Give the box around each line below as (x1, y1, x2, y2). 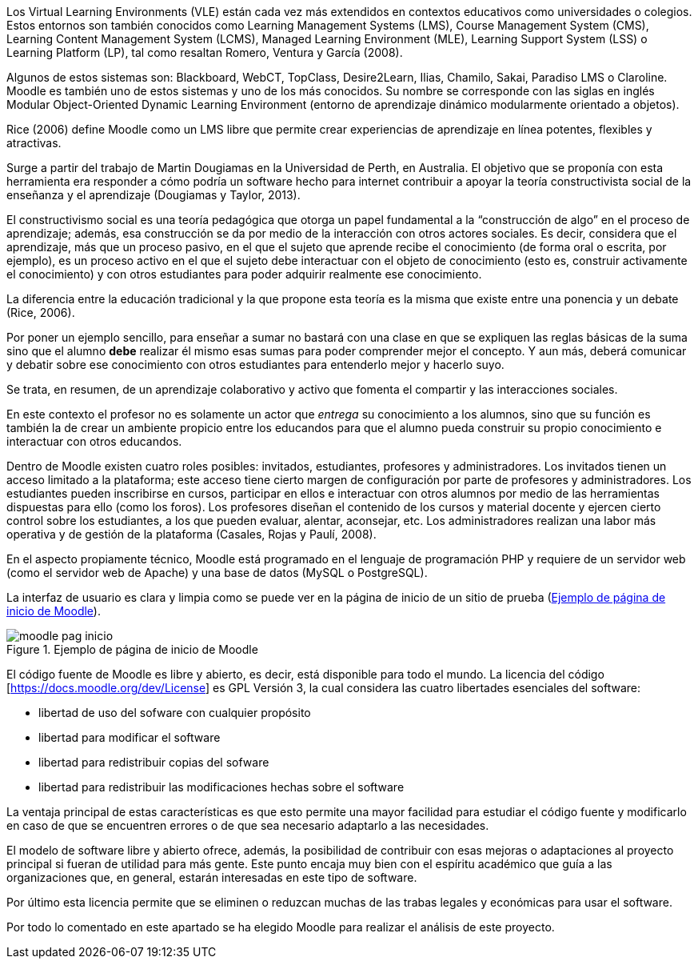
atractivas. (6, 136, 62, 150)
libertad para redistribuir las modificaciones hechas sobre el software (38, 780, 405, 794)
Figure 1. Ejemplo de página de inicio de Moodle (6, 643, 258, 656)
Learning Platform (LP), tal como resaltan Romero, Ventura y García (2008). (6, 46, 403, 59)
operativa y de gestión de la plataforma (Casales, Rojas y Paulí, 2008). (6, 527, 377, 541)
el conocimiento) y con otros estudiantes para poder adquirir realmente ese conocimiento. (6, 267, 482, 281)
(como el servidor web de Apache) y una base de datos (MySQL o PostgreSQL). (6, 566, 428, 579)
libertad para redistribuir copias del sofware (38, 755, 269, 769)
